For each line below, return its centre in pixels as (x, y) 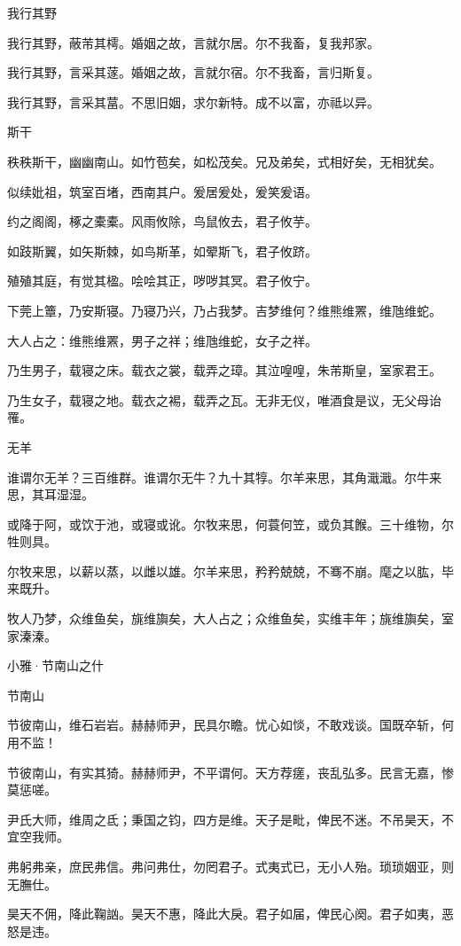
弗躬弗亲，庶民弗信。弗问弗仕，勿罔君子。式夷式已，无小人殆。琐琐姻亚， (224, 866)
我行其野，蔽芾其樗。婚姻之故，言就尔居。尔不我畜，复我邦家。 (193, 42)
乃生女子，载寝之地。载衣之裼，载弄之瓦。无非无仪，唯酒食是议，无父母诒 (224, 399)
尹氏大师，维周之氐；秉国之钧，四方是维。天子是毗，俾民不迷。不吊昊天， (224, 819)
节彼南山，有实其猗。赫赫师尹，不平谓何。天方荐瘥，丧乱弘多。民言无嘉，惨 (230, 772)
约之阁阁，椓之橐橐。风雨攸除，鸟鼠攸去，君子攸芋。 (162, 221)
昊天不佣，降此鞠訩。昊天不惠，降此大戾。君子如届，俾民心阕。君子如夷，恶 (230, 914)
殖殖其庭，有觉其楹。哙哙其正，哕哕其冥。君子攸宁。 (162, 281)
